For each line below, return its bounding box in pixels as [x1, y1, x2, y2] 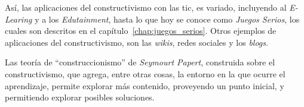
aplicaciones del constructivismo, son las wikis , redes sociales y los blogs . [5, 36, 268, 48]
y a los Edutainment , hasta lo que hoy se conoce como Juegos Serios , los [35, 12, 300, 25]
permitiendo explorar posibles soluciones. [5, 91, 155, 103]
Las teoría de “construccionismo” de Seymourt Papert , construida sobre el [5, 56, 275, 68]
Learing [5, 12, 32, 25]
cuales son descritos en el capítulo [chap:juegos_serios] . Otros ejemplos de [5, 24, 277, 37]
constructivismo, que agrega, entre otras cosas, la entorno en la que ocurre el [5, 67, 285, 80]
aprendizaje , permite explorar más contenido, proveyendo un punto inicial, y [5, 79, 284, 92]
